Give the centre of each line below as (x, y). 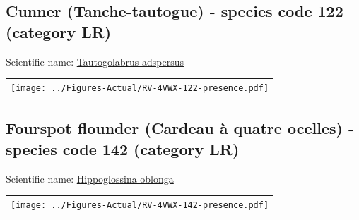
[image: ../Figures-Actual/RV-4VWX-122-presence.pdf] (140, 88)
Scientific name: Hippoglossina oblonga (90, 178)
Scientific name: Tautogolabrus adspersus (95, 61)
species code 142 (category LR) (123, 148)
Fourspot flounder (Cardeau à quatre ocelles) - (180, 128)
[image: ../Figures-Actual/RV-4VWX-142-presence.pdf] (140, 206)
